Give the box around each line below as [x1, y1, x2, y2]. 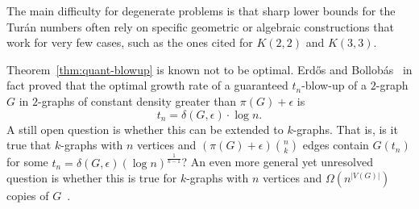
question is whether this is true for [6, 169, 177, 186]
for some [6, 153, 48, 170]
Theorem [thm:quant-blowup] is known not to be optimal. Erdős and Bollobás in [6, 61, 413, 77]
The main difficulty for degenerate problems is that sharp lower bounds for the [6, 2, 396, 19]
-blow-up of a [301, 77, 367, 94]
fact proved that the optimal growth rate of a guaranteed [6, 77, 288, 94]
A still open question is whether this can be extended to [6, 120, 284, 137]
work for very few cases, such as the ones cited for [6, 34, 253, 51]
